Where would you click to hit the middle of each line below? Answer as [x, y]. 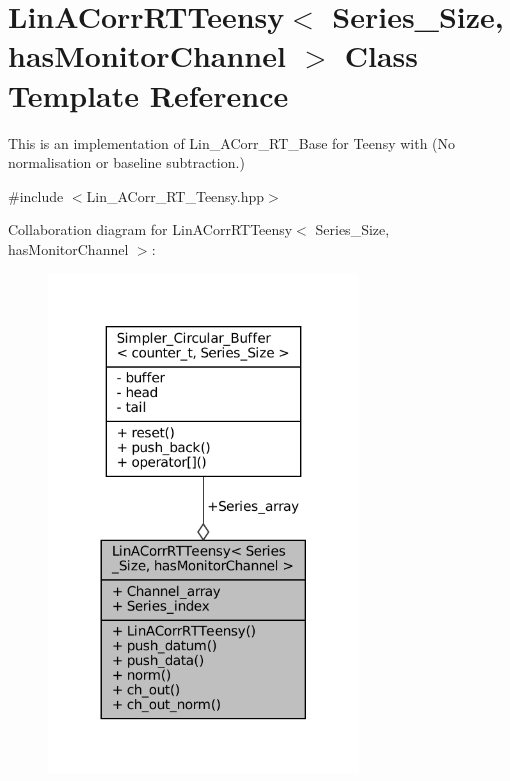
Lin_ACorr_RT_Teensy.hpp [175, 195]
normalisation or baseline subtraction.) [126, 162]
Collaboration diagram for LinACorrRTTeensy [150, 229]
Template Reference [148, 94]
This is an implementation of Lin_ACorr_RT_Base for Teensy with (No [232, 142]
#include [36, 195]
